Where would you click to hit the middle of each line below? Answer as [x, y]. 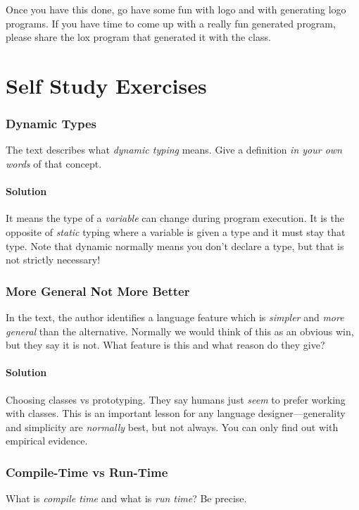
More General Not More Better [98, 291]
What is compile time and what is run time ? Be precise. [126, 498]
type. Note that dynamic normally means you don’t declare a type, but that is [175, 245]
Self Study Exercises [106, 85]
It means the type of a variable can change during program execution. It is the [175, 218]
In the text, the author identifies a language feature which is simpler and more [175, 317]
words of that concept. [54, 163]
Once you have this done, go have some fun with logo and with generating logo [176, 9]
